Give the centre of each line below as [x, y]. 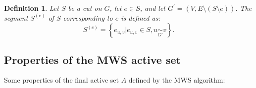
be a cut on [85, 8]
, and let [153, 8]
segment [16, 17]
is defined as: [141, 17]
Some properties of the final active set [61, 80]
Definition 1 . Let [31, 8]
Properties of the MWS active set [92, 59]
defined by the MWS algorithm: [177, 80]
